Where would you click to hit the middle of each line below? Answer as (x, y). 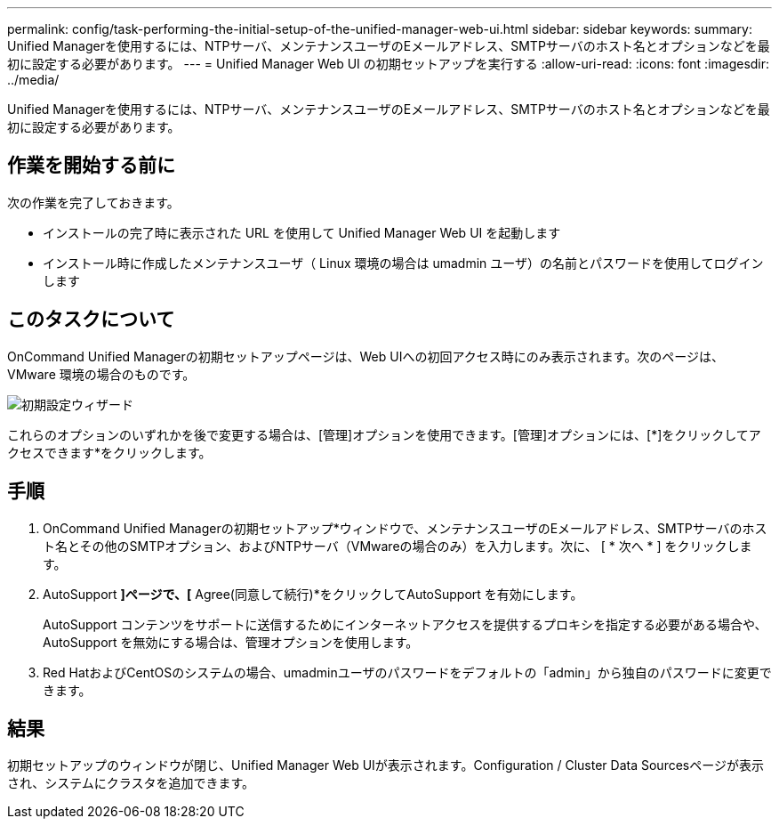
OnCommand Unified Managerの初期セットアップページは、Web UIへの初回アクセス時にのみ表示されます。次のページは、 (366, 356)
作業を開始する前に (91, 166)
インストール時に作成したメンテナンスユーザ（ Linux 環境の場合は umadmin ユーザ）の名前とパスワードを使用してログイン (403, 263)
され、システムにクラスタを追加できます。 (131, 783)
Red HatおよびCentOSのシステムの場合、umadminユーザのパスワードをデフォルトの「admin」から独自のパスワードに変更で (407, 672)
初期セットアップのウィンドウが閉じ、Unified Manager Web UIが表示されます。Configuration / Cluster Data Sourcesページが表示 (385, 765)
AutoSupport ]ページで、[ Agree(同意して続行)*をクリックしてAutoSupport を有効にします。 (313, 594)
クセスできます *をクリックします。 (109, 452)
